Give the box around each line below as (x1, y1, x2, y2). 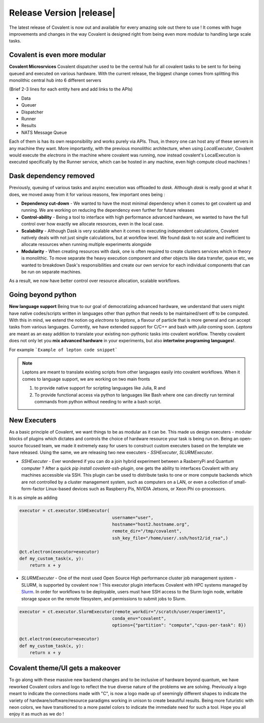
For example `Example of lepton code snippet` (9, 347, 118, 352)
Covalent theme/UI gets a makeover (9, 664, 121, 672)
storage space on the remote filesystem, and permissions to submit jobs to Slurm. (21, 595, 186, 601)
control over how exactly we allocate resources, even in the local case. (21, 221, 164, 227)
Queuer (21, 102, 37, 108)
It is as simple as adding (9, 495, 58, 501)
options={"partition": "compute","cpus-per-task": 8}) (112, 622, 246, 628)
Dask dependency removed (9, 172, 95, 180)
